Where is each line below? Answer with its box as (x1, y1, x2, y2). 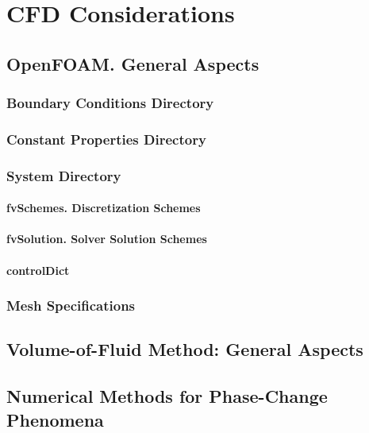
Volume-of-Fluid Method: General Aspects (6, 337, 363, 361)
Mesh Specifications (6, 296, 136, 315)
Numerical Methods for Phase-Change (6, 384, 328, 408)
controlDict (6, 261, 70, 278)
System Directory (6, 165, 121, 185)
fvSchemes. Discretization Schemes (6, 199, 201, 216)
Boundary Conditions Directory (6, 93, 214, 113)
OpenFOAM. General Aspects (6, 51, 259, 75)
